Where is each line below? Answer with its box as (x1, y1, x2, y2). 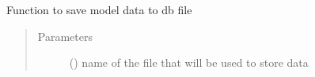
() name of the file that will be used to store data (69, 54, 309, 71)
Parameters (37, 27, 93, 44)
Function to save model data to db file (6, 2, 192, 17)
